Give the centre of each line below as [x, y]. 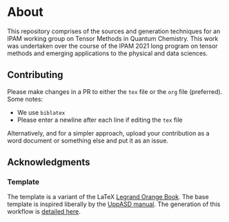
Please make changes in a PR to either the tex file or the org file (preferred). [115, 91]
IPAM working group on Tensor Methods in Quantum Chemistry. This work [113, 38]
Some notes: [25, 99]
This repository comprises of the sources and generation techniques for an [114, 31]
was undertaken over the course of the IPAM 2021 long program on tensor [113, 46]
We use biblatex [41, 112]
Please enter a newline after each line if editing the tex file [100, 120]
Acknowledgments [49, 162]
